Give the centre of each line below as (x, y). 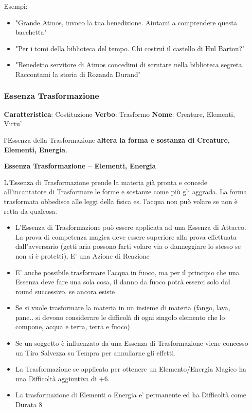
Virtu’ (13, 123)
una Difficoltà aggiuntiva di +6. (63, 378)
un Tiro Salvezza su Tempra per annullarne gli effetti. (96, 352)
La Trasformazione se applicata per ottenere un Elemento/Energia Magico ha (131, 369)
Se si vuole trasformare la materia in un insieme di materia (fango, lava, (123, 308)
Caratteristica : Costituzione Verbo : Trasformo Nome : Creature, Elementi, (119, 114)
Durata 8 (29, 404)
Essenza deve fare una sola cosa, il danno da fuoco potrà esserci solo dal (123, 282)
